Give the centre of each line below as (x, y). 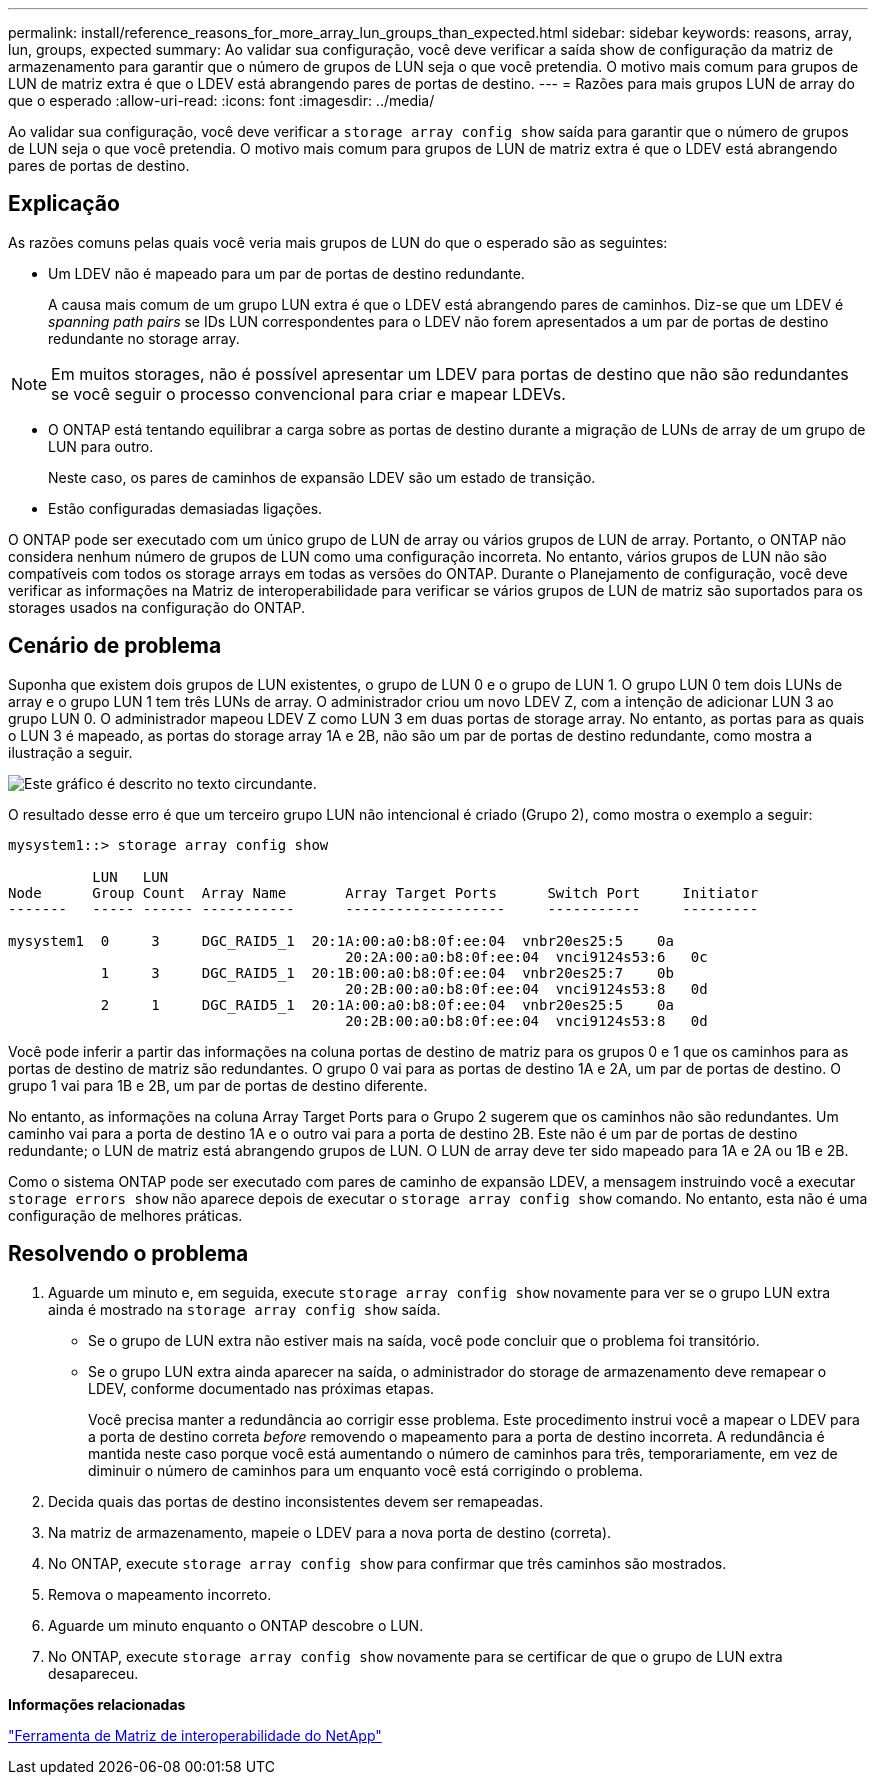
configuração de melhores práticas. (125, 1215)
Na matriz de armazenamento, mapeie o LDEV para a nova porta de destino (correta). (330, 1532)
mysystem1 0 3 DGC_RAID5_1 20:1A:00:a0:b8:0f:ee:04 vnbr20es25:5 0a (341, 940)
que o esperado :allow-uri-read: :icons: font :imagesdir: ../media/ (221, 100)
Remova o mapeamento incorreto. (160, 1594)
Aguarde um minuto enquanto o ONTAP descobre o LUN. (236, 1625)
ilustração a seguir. (70, 752)
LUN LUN (130, 876)
